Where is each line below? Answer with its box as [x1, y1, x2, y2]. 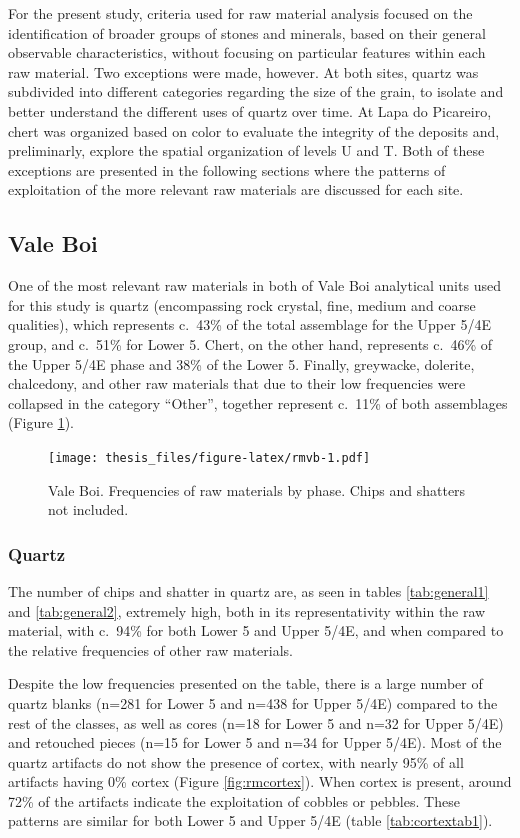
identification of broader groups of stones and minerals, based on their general [8, 22, 486, 43]
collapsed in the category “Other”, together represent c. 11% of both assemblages [8, 392, 508, 413]
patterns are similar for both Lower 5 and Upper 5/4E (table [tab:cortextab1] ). [8, 810, 493, 831]
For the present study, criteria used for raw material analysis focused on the [8, 3, 473, 23]
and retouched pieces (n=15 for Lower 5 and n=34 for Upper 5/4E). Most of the [8, 732, 502, 753]
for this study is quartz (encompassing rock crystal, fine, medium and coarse [8, 294, 476, 315]
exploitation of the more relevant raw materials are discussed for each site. [8, 179, 464, 200]
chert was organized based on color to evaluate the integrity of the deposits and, [8, 120, 500, 141]
